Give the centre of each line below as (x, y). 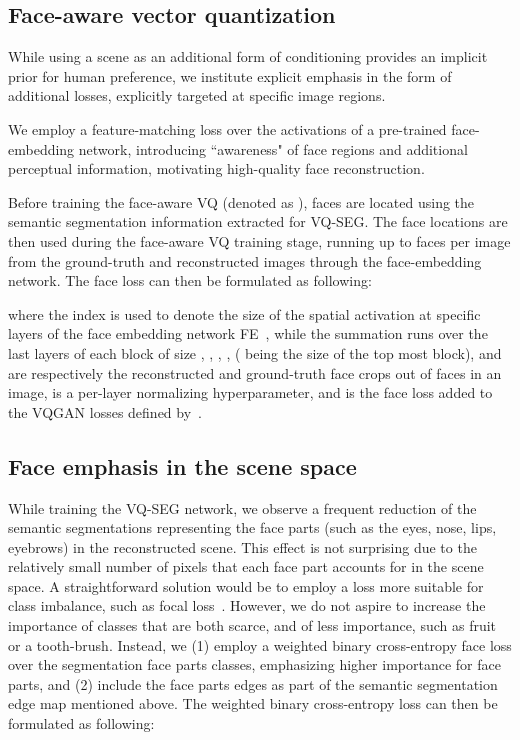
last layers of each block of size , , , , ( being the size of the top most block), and (255, 352)
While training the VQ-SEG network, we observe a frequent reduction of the (242, 507)
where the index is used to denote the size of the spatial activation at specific (244, 313)
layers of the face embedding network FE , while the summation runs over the (248, 333)
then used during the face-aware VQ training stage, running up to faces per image (259, 240)
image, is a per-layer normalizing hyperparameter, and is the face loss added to (250, 392)
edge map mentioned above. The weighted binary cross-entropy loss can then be (253, 703)
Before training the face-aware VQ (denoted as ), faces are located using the (241, 201)
